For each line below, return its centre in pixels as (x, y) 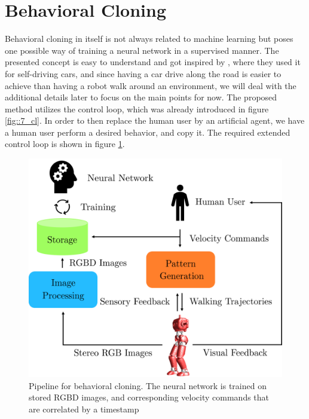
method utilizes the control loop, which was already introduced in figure (137, 108)
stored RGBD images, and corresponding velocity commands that (149, 397)
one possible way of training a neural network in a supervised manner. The (142, 50)
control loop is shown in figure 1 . (65, 144)
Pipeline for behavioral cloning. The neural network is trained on (148, 385)
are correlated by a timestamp (84, 409)
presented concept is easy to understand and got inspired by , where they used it (153, 62)
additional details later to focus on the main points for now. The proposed (141, 97)
